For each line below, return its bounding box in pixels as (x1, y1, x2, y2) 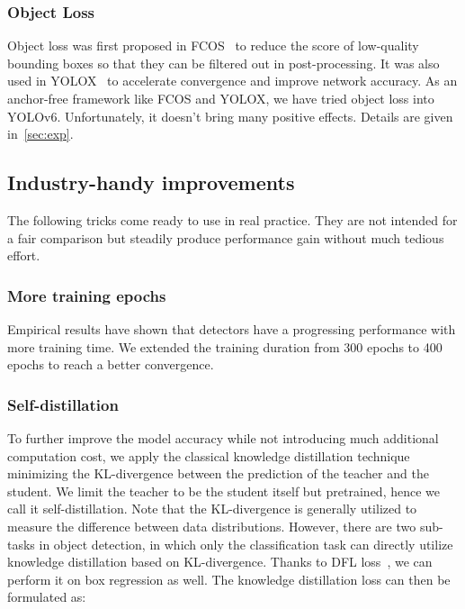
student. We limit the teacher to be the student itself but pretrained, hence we (7, 481, 440, 500)
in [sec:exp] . (7, 124, 74, 143)
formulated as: (7, 587, 86, 606)
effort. (7, 246, 40, 265)
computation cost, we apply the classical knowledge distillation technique (7, 446, 410, 465)
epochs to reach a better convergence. (7, 355, 214, 374)
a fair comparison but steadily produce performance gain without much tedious (7, 228, 444, 247)
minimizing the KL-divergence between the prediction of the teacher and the (7, 464, 429, 483)
